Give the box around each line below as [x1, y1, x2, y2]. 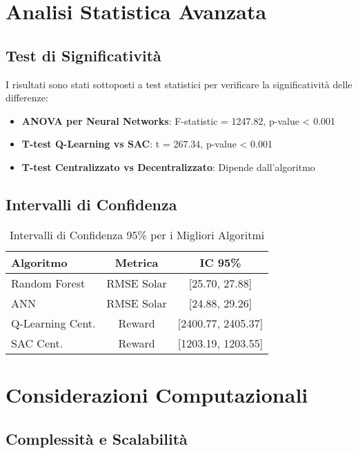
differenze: [6, 90, 48, 105]
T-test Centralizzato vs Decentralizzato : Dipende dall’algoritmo [21, 159, 315, 174]
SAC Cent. [11, 334, 63, 351]
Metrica [115, 254, 159, 270]
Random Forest [11, 274, 86, 291]
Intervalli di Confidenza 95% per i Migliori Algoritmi [10, 226, 265, 243]
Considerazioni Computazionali [6, 380, 308, 408]
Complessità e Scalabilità [6, 427, 188, 449]
